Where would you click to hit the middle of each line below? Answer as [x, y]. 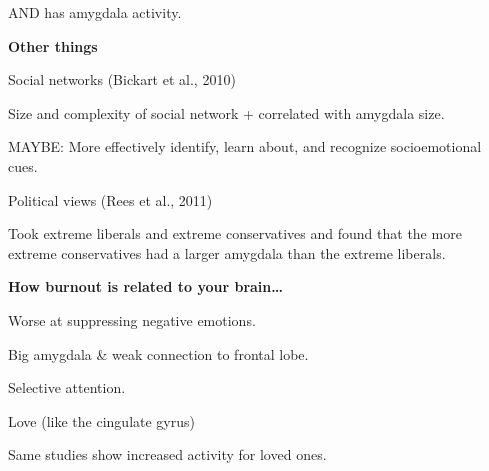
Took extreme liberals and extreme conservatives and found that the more [235, 233]
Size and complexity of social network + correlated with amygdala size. [226, 112]
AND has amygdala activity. [95, 12]
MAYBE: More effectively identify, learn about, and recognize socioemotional [245, 146]
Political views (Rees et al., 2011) [110, 199]
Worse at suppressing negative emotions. [132, 319]
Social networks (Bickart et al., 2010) [122, 79]
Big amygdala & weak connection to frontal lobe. [158, 353]
